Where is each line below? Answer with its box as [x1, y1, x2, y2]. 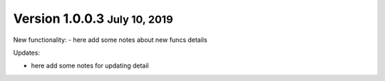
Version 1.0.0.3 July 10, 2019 [13, 11, 174, 26]
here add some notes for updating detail [31, 61, 149, 70]
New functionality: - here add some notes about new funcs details [13, 36, 207, 44]
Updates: [13, 48, 41, 57]
